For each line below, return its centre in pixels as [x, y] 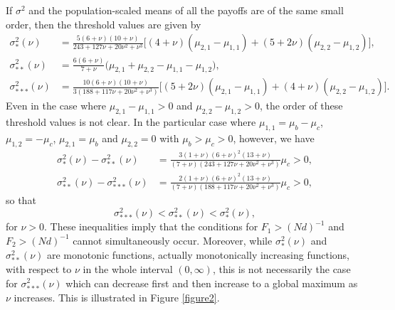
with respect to [39, 268]
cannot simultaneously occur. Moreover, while [173, 240]
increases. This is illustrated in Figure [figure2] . [117, 297]
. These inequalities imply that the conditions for [151, 226]
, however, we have [274, 138]
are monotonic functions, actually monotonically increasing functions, [198, 254]
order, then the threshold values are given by [104, 24]
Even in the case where [56, 106]
